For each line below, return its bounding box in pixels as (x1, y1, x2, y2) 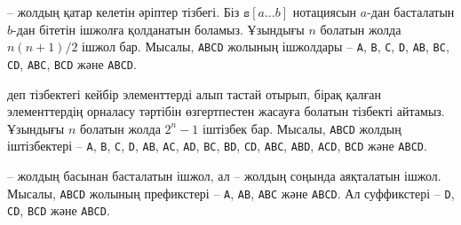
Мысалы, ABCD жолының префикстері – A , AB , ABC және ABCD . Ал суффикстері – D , (7, 183, 455, 202)
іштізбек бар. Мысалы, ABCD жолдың (203, 119, 401, 137)
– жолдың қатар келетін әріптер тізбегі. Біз (7, 3, 240, 20)
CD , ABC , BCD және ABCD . (7, 54, 137, 73)
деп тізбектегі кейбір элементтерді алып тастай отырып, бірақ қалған (7, 84, 382, 103)
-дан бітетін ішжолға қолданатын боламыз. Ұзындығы (12, 19, 305, 38)
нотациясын (292, 3, 357, 20)
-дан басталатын (367, 3, 455, 20)
